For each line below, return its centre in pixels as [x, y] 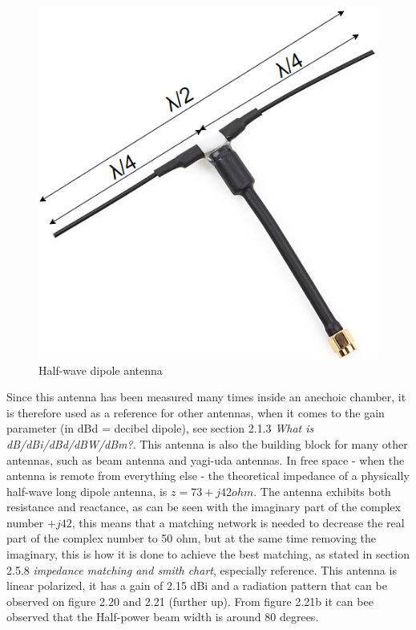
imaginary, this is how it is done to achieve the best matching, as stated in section [208, 554]
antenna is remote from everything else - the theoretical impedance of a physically [208, 476]
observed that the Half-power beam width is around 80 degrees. [163, 617]
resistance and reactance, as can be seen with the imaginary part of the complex [204, 507]
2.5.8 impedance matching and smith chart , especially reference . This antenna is [202, 569]
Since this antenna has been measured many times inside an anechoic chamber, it [206, 397]
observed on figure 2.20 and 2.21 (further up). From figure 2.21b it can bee [190, 601]
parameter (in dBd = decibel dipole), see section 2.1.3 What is [160, 428]
